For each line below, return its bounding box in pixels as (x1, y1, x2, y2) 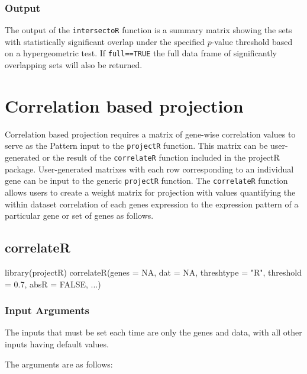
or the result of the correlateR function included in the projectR (42, 151, 280, 164)
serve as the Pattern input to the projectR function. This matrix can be (5, 139, 268, 152)
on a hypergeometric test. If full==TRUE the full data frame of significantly (5, 47, 277, 59)
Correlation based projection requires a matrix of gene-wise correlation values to (5, 127, 296, 140)
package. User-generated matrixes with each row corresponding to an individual (5, 162, 294, 175)
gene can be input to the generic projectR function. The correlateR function (5, 174, 288, 187)
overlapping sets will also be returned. (5, 59, 143, 71)
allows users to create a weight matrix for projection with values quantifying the (5, 186, 296, 198)
